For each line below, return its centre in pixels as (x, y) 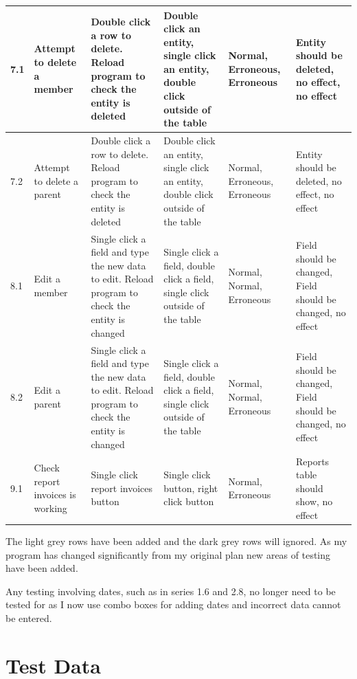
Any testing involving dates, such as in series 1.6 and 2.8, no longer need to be (171, 591)
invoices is (55, 494)
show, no (314, 501)
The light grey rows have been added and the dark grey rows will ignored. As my (176, 541)
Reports (312, 461)
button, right (191, 488)
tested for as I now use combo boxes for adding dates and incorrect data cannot (173, 604)
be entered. (29, 617)
